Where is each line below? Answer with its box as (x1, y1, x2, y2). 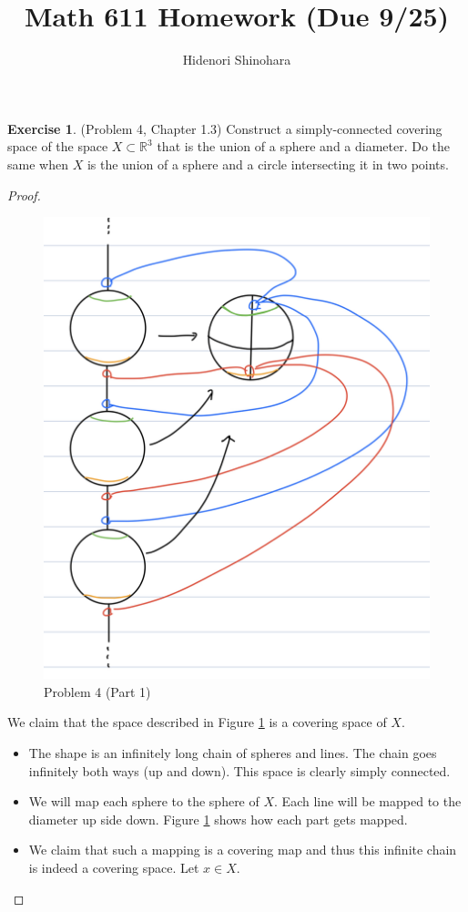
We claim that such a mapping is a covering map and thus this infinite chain (28, 840, 457, 859)
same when (7, 154, 68, 173)
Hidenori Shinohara (182, 50, 291, 69)
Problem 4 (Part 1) (44, 681, 151, 701)
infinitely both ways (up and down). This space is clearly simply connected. (28, 761, 451, 780)
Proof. (7, 185, 41, 204)
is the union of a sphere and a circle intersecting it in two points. (86, 154, 449, 173)
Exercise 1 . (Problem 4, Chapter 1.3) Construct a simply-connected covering (7, 118, 443, 138)
